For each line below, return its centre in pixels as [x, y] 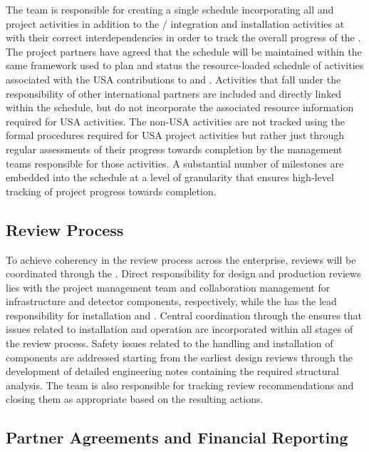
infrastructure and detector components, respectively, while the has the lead [171, 301]
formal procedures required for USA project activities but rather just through [175, 135]
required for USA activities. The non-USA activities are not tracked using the [176, 121]
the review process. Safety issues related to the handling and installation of [170, 343]
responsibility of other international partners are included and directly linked [174, 93]
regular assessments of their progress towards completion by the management [174, 149]
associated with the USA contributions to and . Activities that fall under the [173, 79]
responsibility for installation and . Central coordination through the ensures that [184, 315]
